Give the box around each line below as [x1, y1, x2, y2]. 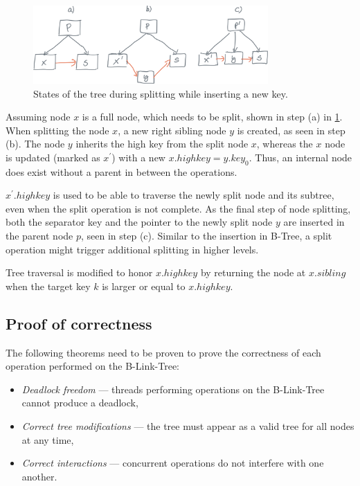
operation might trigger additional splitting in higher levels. [6, 242, 259, 256]
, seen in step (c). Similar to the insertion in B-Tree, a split [80, 228, 332, 243]
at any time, [21, 432, 74, 447]
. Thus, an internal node [249, 150, 352, 164]
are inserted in [283, 215, 345, 229]
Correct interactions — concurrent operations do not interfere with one [21, 456, 324, 470]
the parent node [6, 228, 73, 243]
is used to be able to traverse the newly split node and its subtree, [53, 188, 334, 202]
